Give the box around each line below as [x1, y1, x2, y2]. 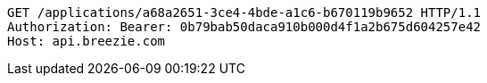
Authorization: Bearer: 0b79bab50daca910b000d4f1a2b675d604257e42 [7, 20, 482, 34]
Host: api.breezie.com [7, 34, 166, 48]
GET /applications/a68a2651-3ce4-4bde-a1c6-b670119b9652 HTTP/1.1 [7, 5, 482, 20]
